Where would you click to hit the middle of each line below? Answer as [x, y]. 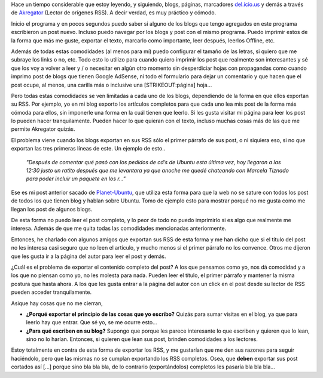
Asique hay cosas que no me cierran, [57, 303]
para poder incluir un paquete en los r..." [76, 179]
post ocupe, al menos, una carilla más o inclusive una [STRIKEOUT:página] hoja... [112, 85]
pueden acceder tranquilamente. [51, 292]
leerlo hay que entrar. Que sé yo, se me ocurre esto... [92, 322]
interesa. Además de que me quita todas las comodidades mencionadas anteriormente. [119, 228]
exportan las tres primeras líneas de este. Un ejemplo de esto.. [88, 149]
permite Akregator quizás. [43, 129]
